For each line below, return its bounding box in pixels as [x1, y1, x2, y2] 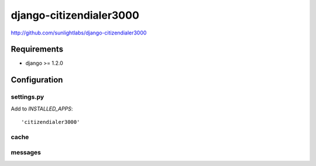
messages [11, 148, 41, 157]
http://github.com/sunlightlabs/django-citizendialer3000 [11, 29, 147, 36]
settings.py [11, 93, 44, 101]
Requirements [11, 44, 64, 54]
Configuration [11, 75, 63, 85]
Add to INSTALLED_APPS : [11, 105, 73, 112]
